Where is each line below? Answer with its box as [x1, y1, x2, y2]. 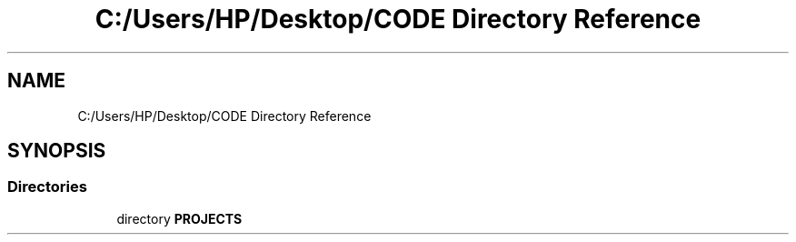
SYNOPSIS [7, 139, 106, 163]
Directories [7, 177, 87, 197]
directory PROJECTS [116, 210, 243, 227]
